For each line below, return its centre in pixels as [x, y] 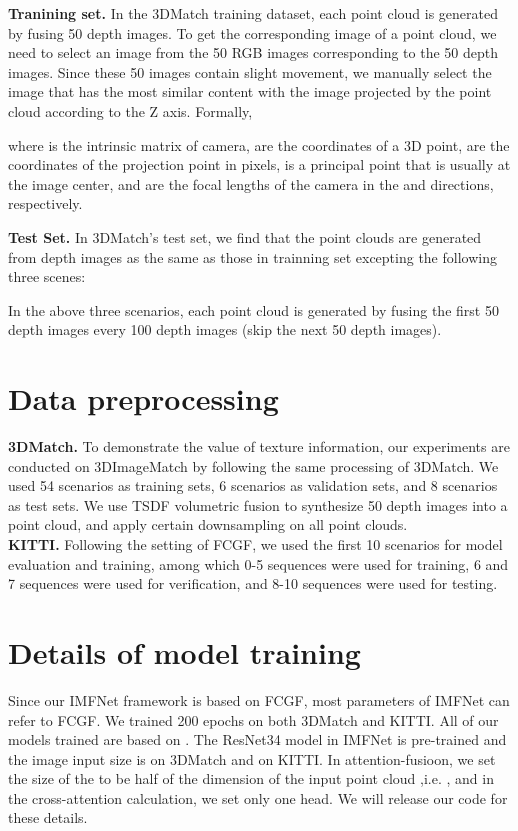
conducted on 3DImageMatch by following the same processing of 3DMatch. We [253, 465]
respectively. [45, 203]
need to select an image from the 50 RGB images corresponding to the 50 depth [253, 52]
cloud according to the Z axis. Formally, [130, 110]
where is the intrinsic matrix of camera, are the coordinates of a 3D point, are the [259, 144]
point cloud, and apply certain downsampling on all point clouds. [208, 524]
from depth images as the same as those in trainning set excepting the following [252, 256]
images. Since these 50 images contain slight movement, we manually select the [250, 71]
